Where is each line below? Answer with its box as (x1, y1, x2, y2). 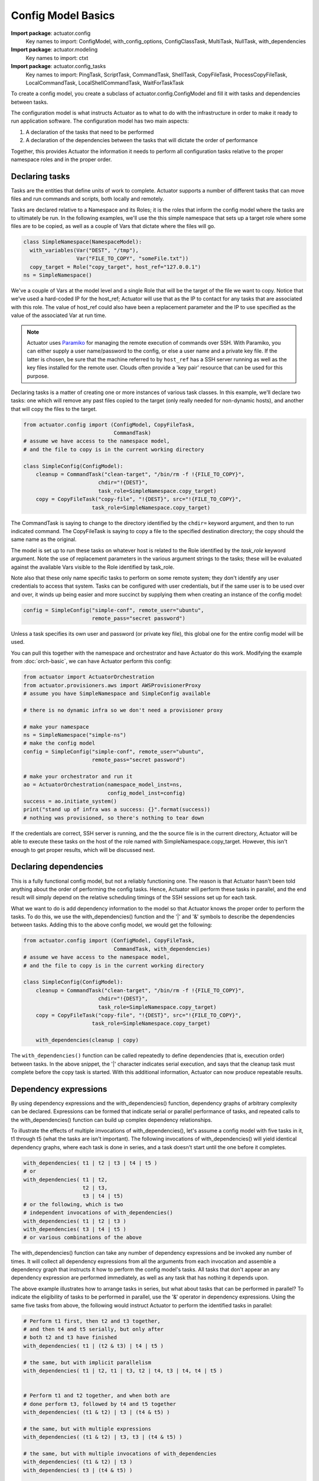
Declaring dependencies (11, 862, 103, 872)
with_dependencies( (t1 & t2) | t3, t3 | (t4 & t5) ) (23, 1434, 183, 1441)
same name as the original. (11, 536, 77, 543)
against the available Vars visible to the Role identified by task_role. (11, 563, 174, 570)
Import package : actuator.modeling (11, 46, 98, 53)
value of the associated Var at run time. (11, 312, 106, 319)
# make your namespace (23, 723, 89, 730)
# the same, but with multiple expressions (23, 1425, 152, 1432)
